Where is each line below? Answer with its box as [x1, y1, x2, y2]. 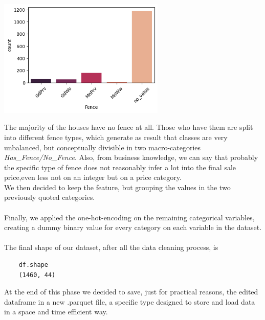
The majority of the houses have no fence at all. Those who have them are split [4, 122, 253, 132]
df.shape [18, 261, 48, 269]
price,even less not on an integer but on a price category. [4, 172, 182, 182]
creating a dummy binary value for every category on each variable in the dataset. [4, 222, 262, 233]
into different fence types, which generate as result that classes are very [4, 131, 228, 142]
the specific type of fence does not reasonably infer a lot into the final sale [4, 162, 236, 172]
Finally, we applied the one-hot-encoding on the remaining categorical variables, [4, 212, 255, 222]
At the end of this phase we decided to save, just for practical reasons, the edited [4, 286, 258, 297]
